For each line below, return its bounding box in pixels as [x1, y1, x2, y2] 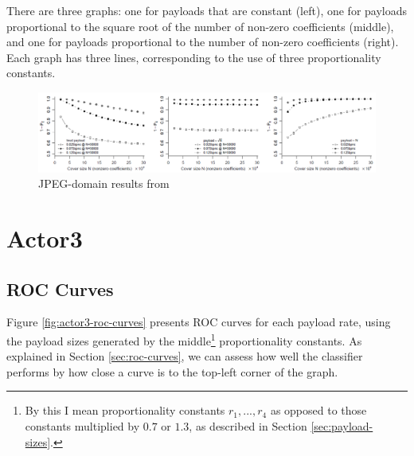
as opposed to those [270, 402, 367, 419]
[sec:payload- [310, 417, 373, 434]
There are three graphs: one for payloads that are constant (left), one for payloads [6, 2, 408, 18]
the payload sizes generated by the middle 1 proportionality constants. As [6, 329, 362, 349]
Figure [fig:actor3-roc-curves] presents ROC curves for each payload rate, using [6, 314, 391, 330]
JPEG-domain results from [38, 175, 170, 192]
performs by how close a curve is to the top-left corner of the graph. [6, 363, 338, 380]
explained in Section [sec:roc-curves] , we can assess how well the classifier [6, 348, 363, 364]
